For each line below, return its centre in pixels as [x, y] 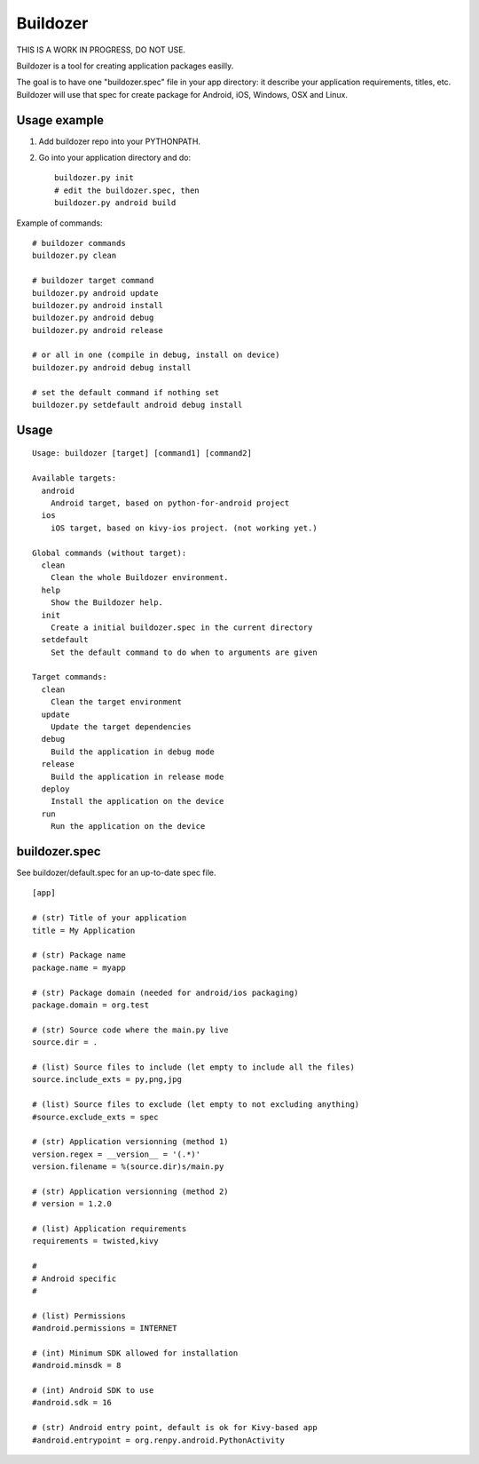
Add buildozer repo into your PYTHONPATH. [120, 141]
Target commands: [70, 677]
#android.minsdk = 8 [77, 1365]
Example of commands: [59, 223]
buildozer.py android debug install [112, 367]
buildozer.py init [94, 178]
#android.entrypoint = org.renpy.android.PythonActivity [159, 1440]
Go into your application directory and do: [114, 158]
